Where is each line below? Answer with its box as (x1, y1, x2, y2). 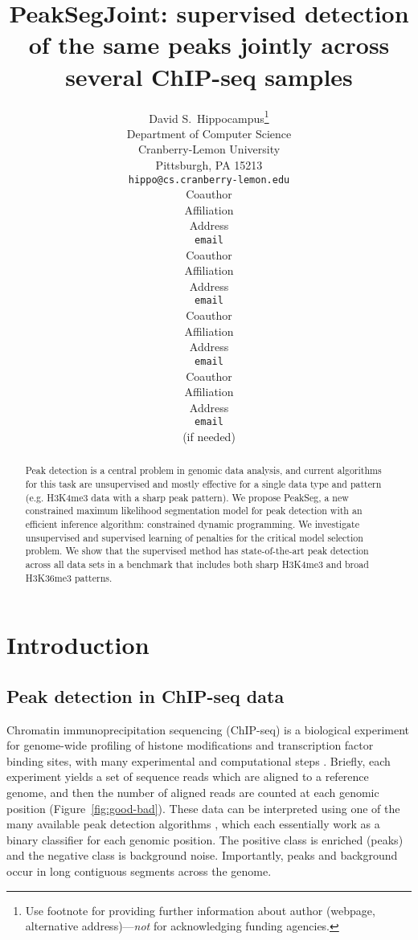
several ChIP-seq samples (65, 59, 353, 92)
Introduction (6, 628, 150, 661)
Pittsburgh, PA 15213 (155, 156, 263, 173)
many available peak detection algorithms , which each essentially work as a (6, 815, 380, 832)
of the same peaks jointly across (28, 28, 390, 61)
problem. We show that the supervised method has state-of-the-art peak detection (25, 544, 369, 558)
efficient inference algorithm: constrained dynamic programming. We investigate (25, 517, 359, 530)
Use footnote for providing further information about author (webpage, (25, 901, 375, 918)
